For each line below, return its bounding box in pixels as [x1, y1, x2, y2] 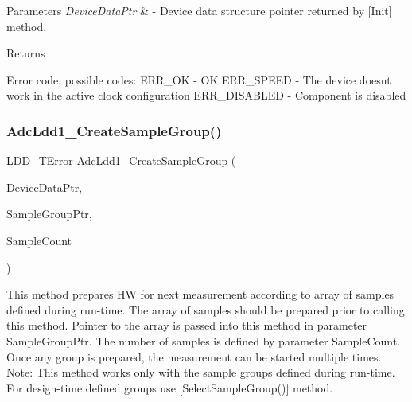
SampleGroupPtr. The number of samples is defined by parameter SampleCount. [6, 332, 401, 349]
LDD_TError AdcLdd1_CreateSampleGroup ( [6, 152, 236, 169]
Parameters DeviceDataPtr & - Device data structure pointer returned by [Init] [6, 2, 392, 18]
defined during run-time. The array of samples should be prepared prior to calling [6, 301, 405, 318]
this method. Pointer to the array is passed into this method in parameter [6, 317, 367, 334]
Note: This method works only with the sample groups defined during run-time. [6, 364, 395, 381]
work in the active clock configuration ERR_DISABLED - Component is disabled [6, 87, 406, 103]
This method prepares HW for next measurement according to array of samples [6, 286, 395, 302]
